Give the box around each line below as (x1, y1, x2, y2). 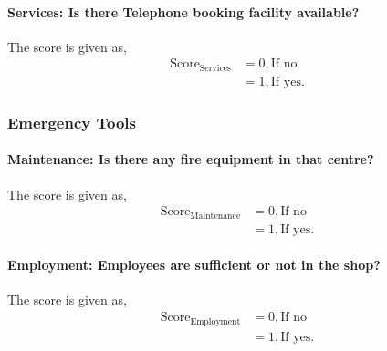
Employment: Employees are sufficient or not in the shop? (7, 255, 381, 274)
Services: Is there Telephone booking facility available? (7, 2, 360, 21)
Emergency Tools (7, 110, 136, 133)
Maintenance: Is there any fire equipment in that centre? (7, 150, 374, 169)
